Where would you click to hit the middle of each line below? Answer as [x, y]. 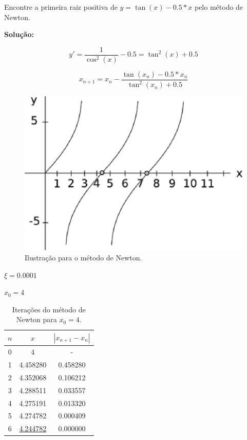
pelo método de [219, 7]
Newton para [36, 319]
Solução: [19, 34]
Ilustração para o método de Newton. [83, 257]
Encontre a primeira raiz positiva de [61, 7]
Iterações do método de [49, 309]
